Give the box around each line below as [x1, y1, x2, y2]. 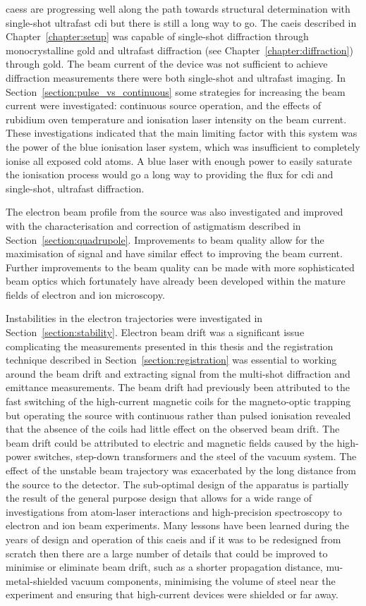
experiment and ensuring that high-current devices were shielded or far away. [6, 587, 338, 602]
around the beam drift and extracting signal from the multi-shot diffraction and [6, 366, 350, 381]
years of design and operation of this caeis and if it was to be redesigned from [6, 531, 341, 546]
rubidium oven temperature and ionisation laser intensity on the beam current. [6, 111, 347, 126]
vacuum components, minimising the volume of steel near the [71, 573, 336, 588]
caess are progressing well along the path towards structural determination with [6, 1, 350, 16]
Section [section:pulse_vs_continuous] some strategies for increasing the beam [6, 84, 346, 99]
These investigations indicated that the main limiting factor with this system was [6, 125, 358, 140]
